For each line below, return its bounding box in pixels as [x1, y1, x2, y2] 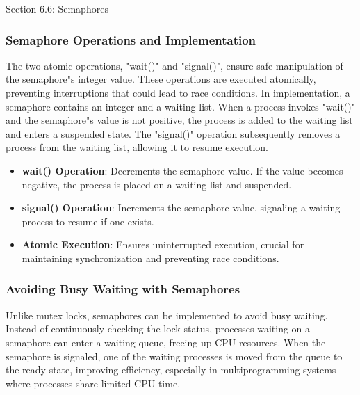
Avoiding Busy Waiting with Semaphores [6, 280, 240, 298]
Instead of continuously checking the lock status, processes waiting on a [6, 321, 311, 336]
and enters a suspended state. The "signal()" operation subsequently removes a [6, 126, 341, 140]
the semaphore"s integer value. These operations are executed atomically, [6, 72, 316, 86]
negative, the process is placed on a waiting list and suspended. [22, 177, 292, 191]
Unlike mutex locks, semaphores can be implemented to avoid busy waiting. [6, 307, 328, 322]
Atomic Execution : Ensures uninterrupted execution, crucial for [22, 237, 304, 252]
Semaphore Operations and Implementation [6, 31, 256, 48]
